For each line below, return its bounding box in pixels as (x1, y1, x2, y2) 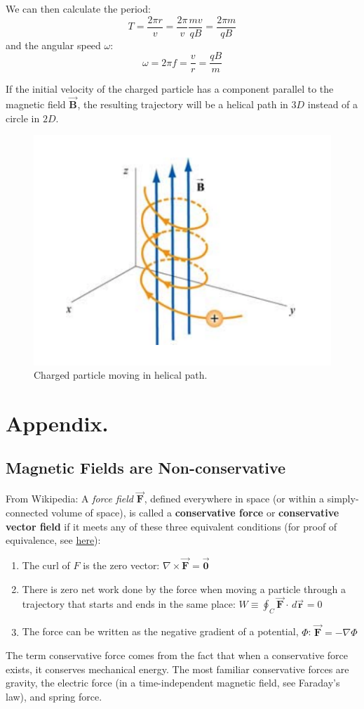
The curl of (22, 558, 70, 573)
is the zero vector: (83, 558, 160, 573)
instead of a (307, 97, 358, 112)
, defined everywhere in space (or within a (144, 491, 325, 506)
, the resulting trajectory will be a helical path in (77, 97, 288, 112)
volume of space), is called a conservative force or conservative (51, 505, 339, 520)
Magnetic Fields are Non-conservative (6, 457, 286, 479)
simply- (327, 491, 359, 506)
